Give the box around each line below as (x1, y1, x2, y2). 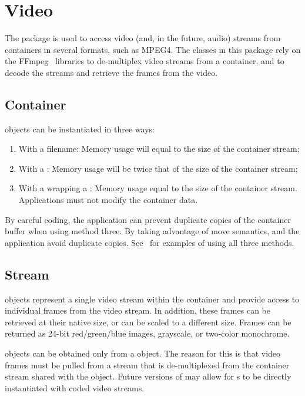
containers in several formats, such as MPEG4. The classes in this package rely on (5, 43, 301, 55)
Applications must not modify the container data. (18, 194, 198, 206)
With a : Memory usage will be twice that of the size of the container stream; (18, 162, 298, 174)
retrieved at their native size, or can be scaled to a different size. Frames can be (5, 315, 291, 328)
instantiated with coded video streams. (5, 381, 145, 394)
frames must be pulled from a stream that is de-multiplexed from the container (5, 358, 290, 371)
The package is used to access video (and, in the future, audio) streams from (5, 32, 281, 44)
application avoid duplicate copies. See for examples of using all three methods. (5, 236, 294, 248)
